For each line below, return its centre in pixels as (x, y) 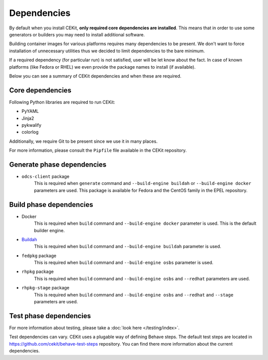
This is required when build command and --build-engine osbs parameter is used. (124, 263)
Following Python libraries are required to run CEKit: (62, 102)
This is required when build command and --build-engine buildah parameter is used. (128, 247)
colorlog (30, 132)
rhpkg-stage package (45, 288)
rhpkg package (38, 271)
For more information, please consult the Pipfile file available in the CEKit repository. (98, 150)
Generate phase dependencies (58, 164)
